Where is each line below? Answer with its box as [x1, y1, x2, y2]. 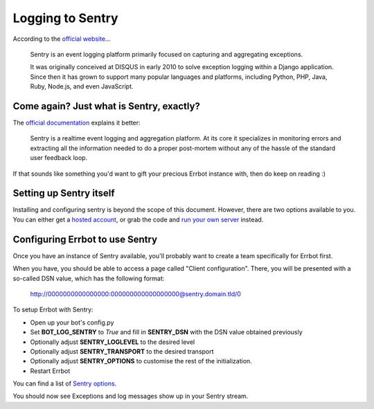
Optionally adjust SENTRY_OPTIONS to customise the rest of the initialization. [30, 357, 252, 365]
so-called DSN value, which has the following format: [12, 274, 165, 282]
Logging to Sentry [12, 10, 118, 26]
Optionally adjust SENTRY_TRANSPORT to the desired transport [30, 347, 214, 356]
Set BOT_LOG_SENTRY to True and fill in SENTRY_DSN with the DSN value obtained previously [30, 328, 303, 336]
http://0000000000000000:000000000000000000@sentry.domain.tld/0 [30, 289, 242, 298]
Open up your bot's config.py [30, 318, 114, 327]
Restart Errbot [30, 367, 71, 375]
